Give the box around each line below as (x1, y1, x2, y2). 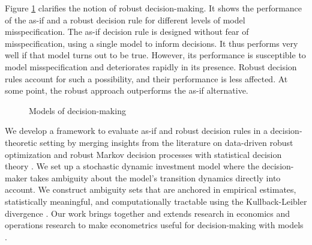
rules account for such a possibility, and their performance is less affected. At (5, 72, 288, 85)
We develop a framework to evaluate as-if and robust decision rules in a (5, 124, 268, 137)
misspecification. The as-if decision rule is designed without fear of (5, 25, 249, 38)
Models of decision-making (29, 104, 126, 116)
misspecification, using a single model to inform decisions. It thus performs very (5, 37, 298, 49)
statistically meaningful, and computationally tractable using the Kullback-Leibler (5, 195, 307, 207)
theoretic (5, 136, 37, 148)
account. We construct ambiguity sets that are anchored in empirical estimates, (5, 183, 296, 196)
